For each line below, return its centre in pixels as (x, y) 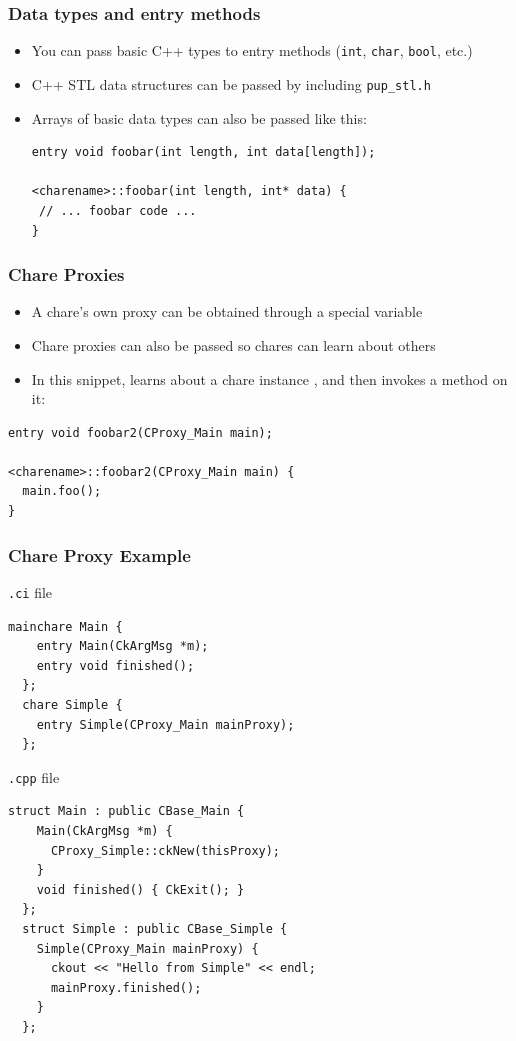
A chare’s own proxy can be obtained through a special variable (227, 311)
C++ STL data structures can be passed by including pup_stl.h (231, 83)
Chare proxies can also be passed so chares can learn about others (233, 344)
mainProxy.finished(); (126, 987)
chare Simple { (72, 704)
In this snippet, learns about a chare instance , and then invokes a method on (269, 378)
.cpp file (34, 776)
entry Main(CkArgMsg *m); (122, 646)
